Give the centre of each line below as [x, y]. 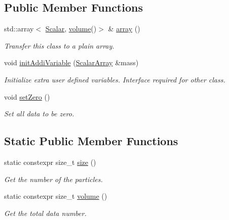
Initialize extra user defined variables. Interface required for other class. [115, 79]
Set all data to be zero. [39, 114]
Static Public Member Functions [91, 141]
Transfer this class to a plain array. [59, 45]
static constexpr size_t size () [50, 162]
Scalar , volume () [71, 29]
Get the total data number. [45, 213]
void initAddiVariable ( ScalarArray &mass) [71, 62]
